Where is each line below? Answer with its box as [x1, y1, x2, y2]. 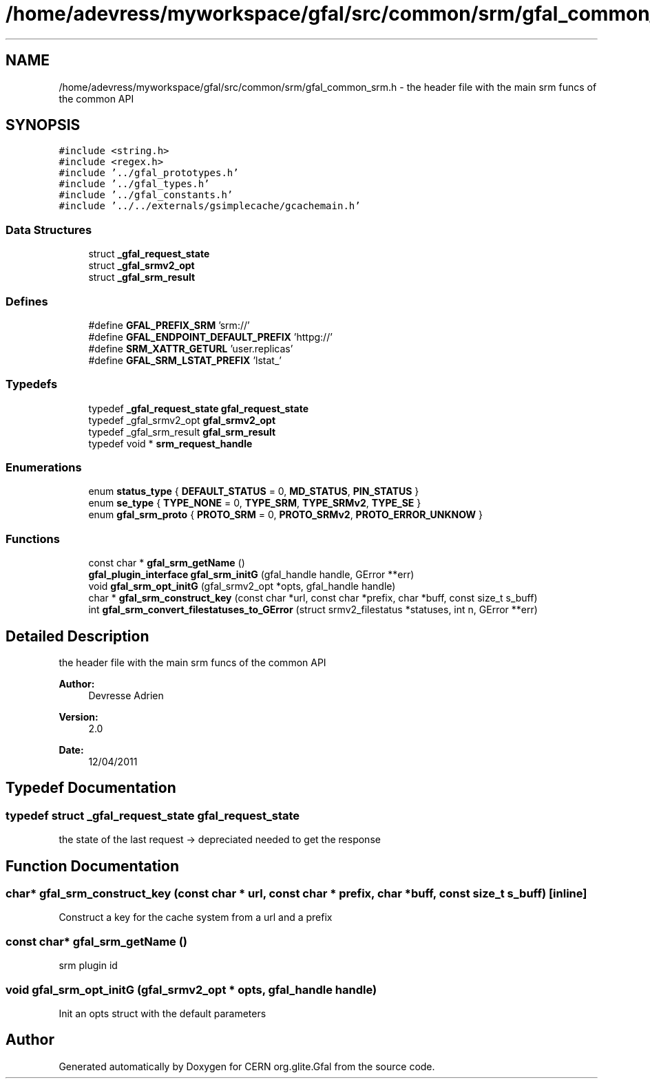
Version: [59, 711, 98, 723]
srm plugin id [59, 959, 118, 972]
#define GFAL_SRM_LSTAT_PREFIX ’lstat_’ [88, 354, 282, 366]
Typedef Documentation [6, 779, 176, 797]
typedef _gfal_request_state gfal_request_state [88, 402, 309, 414]
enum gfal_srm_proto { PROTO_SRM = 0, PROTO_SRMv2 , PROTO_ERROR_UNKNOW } [88, 509, 483, 521]
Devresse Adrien [88, 690, 164, 702]
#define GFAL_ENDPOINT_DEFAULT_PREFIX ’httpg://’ [88, 330, 333, 343]
